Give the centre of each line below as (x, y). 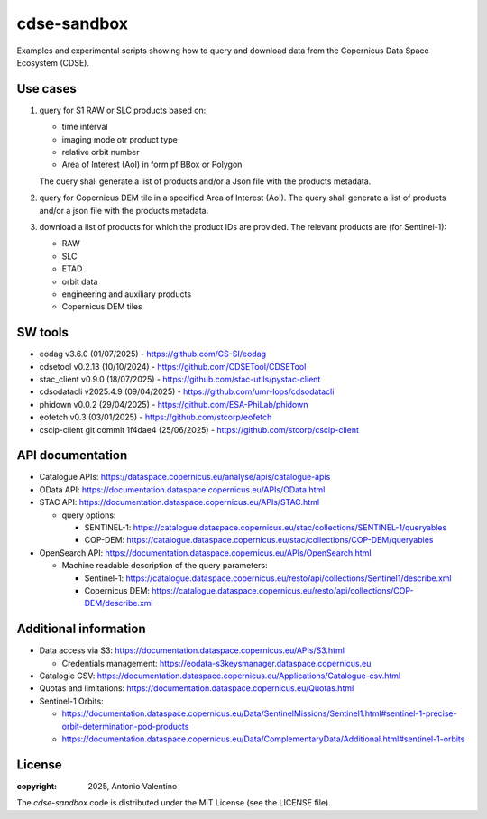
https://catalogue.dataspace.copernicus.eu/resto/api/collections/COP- (283, 590)
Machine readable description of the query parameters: (165, 566)
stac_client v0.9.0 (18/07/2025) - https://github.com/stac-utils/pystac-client (180, 379)
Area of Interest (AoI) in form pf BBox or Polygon (152, 165)
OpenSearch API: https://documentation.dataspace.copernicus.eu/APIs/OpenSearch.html (205, 552)
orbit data (80, 281)
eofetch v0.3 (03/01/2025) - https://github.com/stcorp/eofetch (156, 417)
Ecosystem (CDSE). (53, 62)
